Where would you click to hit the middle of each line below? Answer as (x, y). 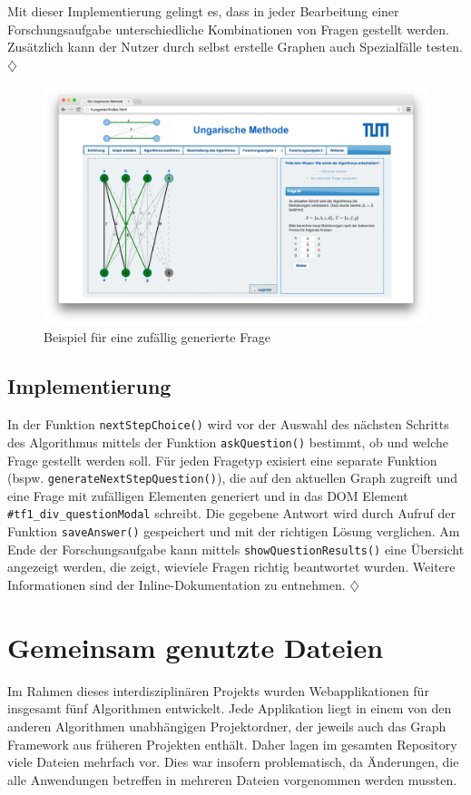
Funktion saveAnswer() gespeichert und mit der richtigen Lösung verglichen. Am (234, 531)
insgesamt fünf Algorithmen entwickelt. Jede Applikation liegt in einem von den (230, 708)
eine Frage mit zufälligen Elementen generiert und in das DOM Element (208, 495)
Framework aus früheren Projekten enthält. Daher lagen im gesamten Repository (232, 744)
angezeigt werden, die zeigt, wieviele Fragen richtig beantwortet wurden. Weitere (231, 567)
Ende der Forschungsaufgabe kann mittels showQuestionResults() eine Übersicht (236, 549)
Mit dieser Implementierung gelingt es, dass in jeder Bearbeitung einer (203, 11)
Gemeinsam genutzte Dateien (196, 647)
